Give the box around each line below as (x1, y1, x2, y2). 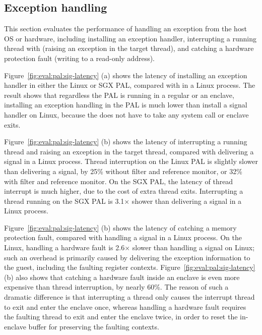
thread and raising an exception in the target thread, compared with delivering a (4, 146, 254, 156)
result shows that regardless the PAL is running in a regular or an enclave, (4, 89, 234, 100)
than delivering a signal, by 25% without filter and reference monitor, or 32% (4, 165, 242, 176)
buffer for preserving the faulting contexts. (28, 321, 159, 331)
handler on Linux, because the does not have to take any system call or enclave (4, 109, 249, 120)
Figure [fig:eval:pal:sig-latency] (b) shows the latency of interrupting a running (4, 136, 247, 147)
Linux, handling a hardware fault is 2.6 (4, 242, 125, 253)
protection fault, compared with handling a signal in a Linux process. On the (4, 232, 242, 243)
